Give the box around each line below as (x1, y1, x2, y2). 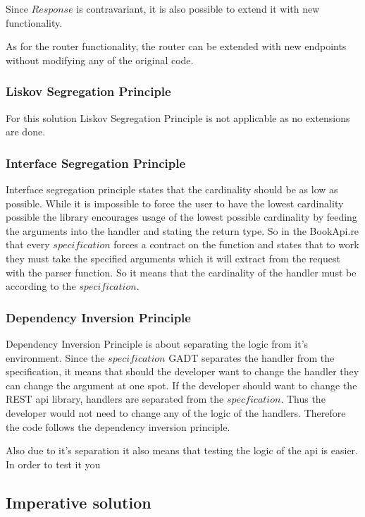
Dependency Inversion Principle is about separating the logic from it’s (6, 336, 309, 351)
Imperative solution (6, 491, 151, 513)
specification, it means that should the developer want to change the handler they (6, 364, 359, 379)
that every (6, 237, 50, 252)
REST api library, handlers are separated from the (6, 391, 224, 406)
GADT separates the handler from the (168, 350, 335, 365)
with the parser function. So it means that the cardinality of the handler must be (6, 264, 357, 279)
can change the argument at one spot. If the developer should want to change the (6, 377, 357, 392)
